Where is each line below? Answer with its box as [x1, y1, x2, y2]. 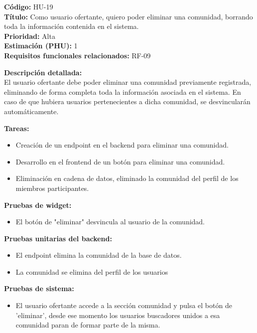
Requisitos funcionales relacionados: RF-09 [4, 50, 151, 60]
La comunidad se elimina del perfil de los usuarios [15, 266, 168, 277]
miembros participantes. [15, 182, 89, 193]
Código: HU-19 [4, 1, 53, 11]
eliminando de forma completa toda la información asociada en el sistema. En [4, 86, 241, 97]
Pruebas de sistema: [4, 283, 74, 294]
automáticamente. [4, 106, 59, 116]
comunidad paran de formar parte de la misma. [15, 320, 160, 330]
